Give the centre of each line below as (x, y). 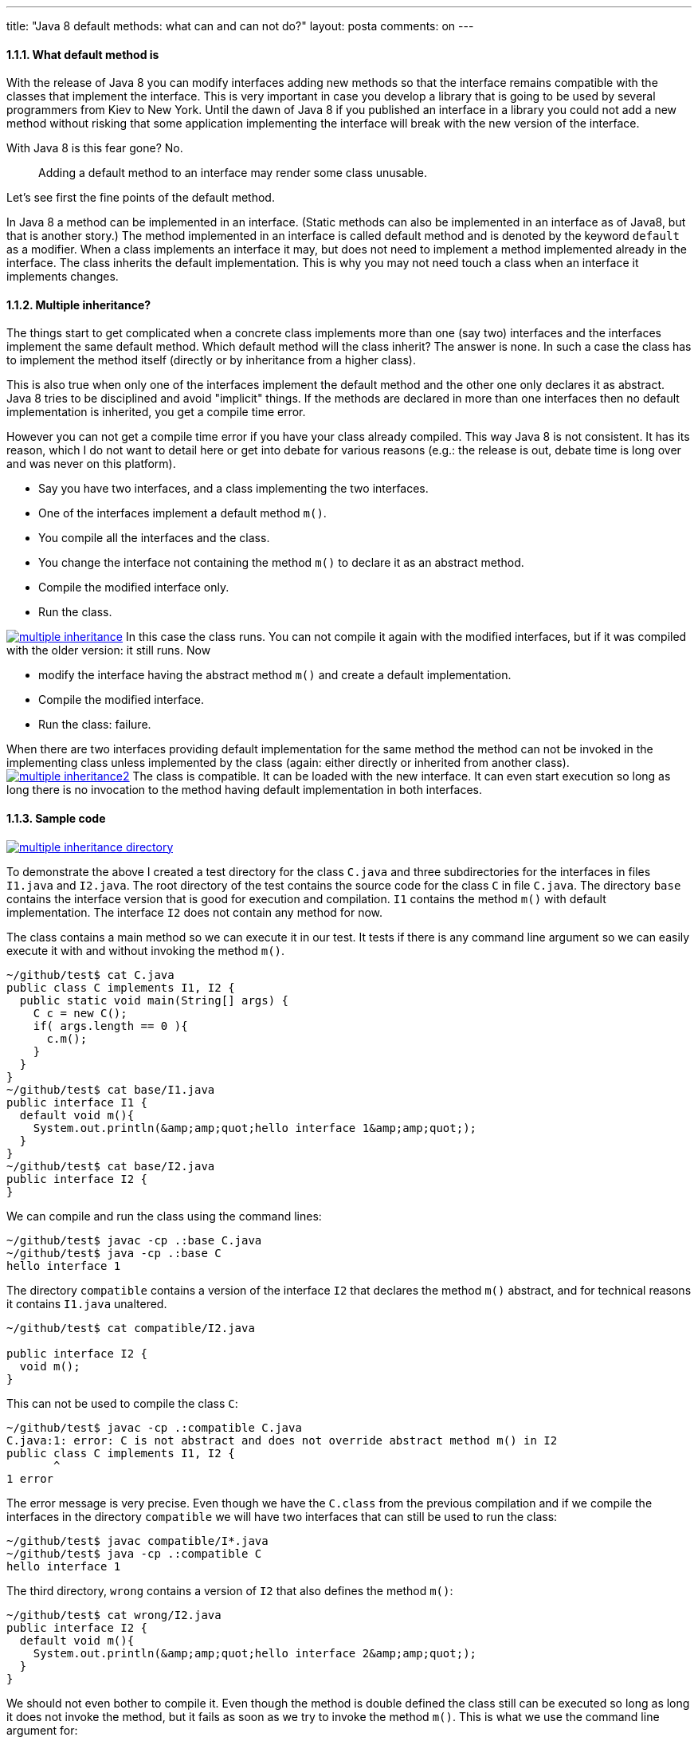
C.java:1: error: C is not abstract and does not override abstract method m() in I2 (282, 1440)
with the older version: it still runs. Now (109, 650)
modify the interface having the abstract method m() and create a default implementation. (275, 675)
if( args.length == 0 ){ (110, 1026)
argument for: (42, 1730)
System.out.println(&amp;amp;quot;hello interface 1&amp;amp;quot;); (255, 1128)
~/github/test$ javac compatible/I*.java (137, 1541)
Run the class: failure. (95, 725)
